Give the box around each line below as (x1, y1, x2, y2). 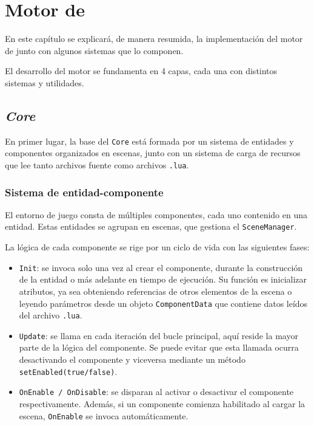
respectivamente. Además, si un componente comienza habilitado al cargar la (19, 397, 306, 410)
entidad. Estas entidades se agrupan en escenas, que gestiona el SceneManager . (5, 220, 297, 233)
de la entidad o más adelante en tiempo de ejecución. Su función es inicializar (19, 273, 307, 286)
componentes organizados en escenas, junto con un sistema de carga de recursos (5, 146, 301, 159)
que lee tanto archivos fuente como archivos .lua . (5, 158, 189, 171)
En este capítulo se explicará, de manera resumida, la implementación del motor (5, 32, 303, 45)
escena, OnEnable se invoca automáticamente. (19, 409, 189, 422)
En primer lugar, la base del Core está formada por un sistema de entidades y (5, 134, 294, 147)
